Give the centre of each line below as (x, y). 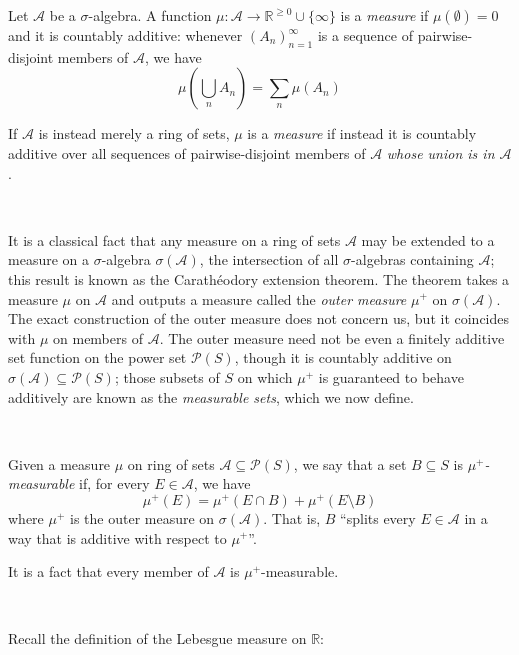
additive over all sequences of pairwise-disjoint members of (187, 152)
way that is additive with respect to (117, 537)
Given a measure (59, 463)
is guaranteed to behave (391, 376)
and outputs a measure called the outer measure (259, 298)
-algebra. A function (150, 15)
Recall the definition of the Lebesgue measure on (157, 638)
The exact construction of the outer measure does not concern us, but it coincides (259, 318)
